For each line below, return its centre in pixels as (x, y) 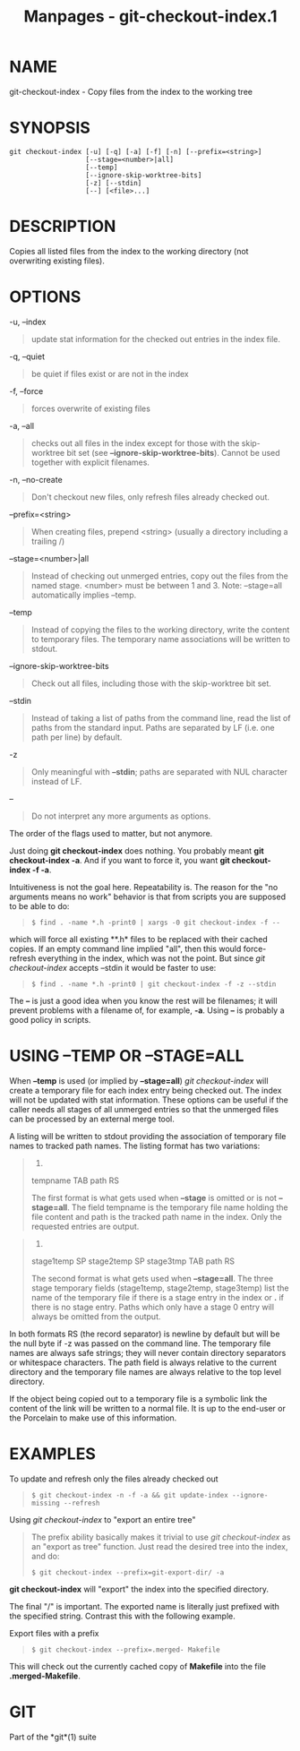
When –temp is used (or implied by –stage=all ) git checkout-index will (139, 1080)
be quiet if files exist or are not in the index (110, 373)
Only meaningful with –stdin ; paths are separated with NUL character (159, 771)
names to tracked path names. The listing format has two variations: (135, 1146)
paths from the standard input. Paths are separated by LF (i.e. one (153, 727)
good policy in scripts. (50, 1019)
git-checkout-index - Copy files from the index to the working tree (131, 91)
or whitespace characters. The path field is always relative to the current (143, 1362)
